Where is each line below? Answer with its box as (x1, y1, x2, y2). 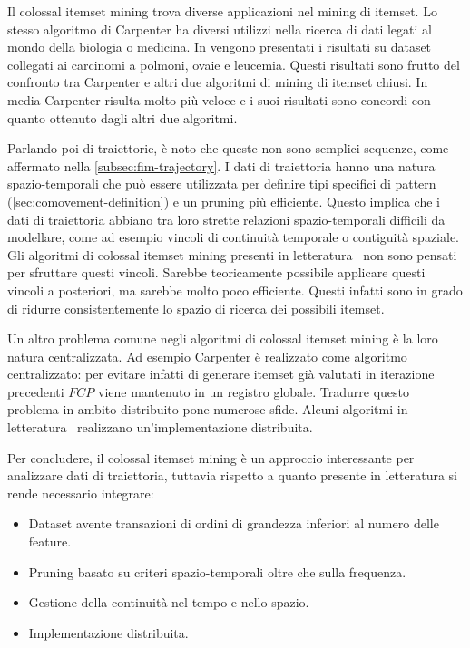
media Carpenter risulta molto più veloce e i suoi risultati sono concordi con (7, 90, 431, 109)
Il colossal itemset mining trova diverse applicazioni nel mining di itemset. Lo (7, 2, 437, 20)
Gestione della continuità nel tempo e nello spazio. (28, 593, 309, 612)
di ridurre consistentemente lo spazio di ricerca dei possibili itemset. (7, 298, 385, 317)
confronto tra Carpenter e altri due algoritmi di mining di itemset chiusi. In (7, 73, 428, 92)
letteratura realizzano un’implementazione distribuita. (7, 418, 313, 437)
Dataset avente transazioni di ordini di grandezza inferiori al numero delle (28, 514, 439, 533)
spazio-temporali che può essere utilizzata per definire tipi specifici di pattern (7, 174, 436, 193)
